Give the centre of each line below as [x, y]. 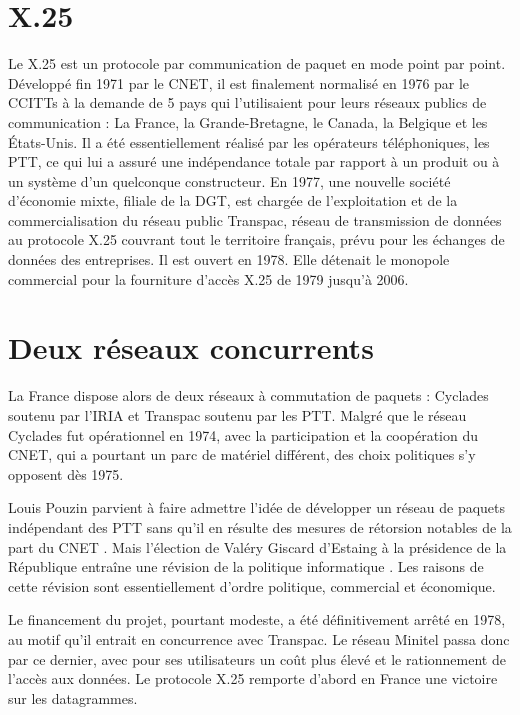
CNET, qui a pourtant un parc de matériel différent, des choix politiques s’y [242, 454]
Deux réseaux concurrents [191, 347]
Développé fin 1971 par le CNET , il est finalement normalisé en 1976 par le [239, 82]
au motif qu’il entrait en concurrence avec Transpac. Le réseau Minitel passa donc [259, 638]
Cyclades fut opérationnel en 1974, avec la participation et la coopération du [243, 434]
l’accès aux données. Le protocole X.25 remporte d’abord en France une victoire [253, 678]
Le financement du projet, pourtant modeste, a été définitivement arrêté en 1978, [257, 619]
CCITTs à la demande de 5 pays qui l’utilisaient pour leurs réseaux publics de [247, 102]
